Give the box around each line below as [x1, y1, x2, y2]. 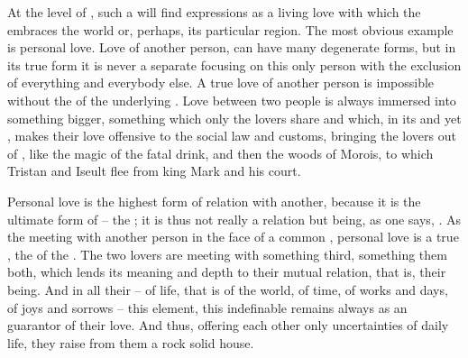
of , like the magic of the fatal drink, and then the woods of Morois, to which [7, 143, 434, 162]
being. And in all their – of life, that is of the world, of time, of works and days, [7, 280, 448, 298]
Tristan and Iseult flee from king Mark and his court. [7, 161, 301, 180]
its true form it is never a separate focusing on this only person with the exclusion [7, 55, 462, 74]
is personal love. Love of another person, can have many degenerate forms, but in [7, 38, 456, 57]
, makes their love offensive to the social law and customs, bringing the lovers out [7, 126, 456, 145]
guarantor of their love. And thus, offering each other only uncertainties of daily [7, 316, 449, 335]
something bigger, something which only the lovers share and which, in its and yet [7, 108, 462, 127]
